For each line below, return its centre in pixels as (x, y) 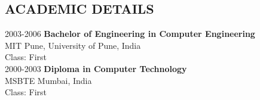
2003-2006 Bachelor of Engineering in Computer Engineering (130, 34)
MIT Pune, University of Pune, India (73, 45)
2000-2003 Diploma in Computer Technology (96, 68)
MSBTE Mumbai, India (48, 80)
